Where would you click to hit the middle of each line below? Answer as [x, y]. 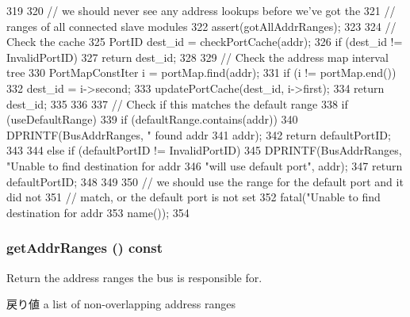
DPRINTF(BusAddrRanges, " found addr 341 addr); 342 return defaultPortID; [199, 134]
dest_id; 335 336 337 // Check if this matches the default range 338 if [177, 103]
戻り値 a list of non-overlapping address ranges [121, 304]
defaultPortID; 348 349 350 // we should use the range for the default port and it [205, 181]
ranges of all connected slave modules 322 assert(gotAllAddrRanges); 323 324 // [201, 26]
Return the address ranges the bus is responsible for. [134, 277]
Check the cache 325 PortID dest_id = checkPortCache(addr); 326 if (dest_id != [205, 42]
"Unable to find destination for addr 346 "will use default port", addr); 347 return [205, 165]
